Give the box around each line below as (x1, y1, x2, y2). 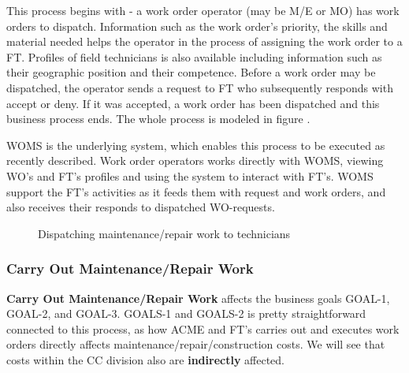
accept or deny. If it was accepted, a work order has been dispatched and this (6, 95, 380, 111)
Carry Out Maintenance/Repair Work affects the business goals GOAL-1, (6, 289, 390, 306)
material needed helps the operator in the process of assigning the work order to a (6, 33, 403, 50)
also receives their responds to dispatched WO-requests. (6, 199, 275, 215)
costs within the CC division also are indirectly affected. (6, 351, 284, 367)
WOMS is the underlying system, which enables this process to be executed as (6, 136, 385, 153)
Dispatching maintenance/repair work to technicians (38, 225, 291, 241)
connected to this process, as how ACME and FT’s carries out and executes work (6, 320, 400, 337)
